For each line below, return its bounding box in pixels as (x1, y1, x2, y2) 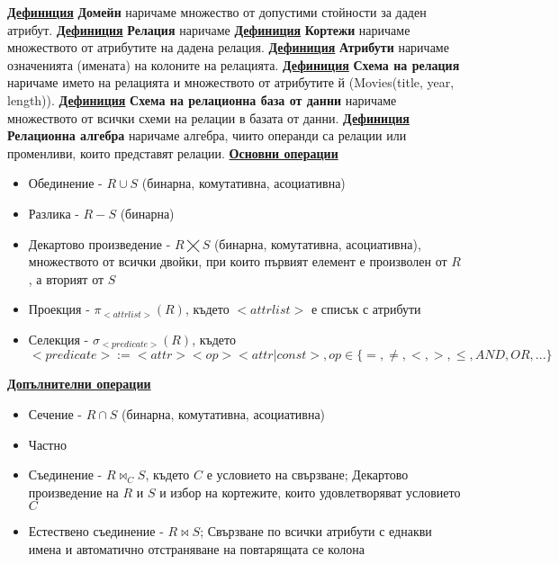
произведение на (28, 482, 119, 501)
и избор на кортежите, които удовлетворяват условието (159, 482, 461, 501)
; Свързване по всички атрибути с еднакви (200, 522, 432, 541)
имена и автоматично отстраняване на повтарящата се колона (28, 539, 365, 558)
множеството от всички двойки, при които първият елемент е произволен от (28, 252, 447, 271)
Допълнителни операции (7, 374, 151, 393)
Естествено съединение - (28, 522, 164, 541)
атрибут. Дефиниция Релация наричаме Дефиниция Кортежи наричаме (7, 20, 410, 39)
